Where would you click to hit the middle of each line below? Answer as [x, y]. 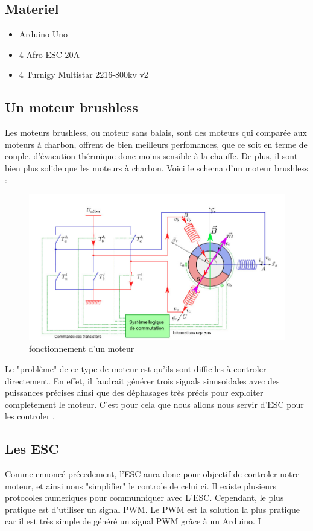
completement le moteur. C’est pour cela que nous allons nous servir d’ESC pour [154, 404]
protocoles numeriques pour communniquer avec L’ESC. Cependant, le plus [144, 498]
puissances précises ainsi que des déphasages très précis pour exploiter [134, 393]
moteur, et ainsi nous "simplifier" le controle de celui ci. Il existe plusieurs [141, 485]
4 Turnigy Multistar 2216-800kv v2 [84, 75]
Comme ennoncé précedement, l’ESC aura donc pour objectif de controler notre [152, 474]
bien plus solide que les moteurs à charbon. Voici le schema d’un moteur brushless [156, 167]
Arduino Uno [43, 34]
